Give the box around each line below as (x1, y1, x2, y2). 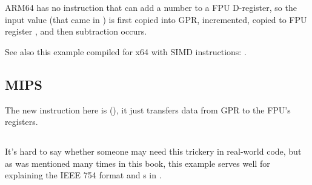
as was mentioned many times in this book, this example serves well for (5, 156, 270, 169)
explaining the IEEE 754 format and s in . (5, 169, 162, 181)
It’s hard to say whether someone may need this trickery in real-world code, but (5, 145, 302, 158)
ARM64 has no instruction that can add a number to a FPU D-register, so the (5, 1, 297, 13)
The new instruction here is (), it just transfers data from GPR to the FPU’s (5, 103, 291, 116)
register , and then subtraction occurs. (5, 25, 147, 38)
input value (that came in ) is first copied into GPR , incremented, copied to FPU (5, 13, 307, 25)
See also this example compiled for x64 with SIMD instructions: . (5, 45, 247, 58)
